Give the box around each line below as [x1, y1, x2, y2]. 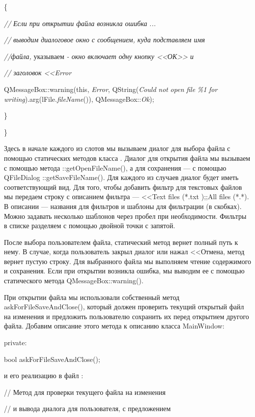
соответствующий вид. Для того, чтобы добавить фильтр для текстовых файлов [4, 181, 242, 192]
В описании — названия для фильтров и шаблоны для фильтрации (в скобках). [4, 201, 242, 211]
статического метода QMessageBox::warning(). [4, 275, 143, 286]
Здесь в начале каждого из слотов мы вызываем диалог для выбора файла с [4, 143, 230, 153]
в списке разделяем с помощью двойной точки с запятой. [4, 220, 175, 231]
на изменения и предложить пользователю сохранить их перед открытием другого [4, 311, 249, 321]
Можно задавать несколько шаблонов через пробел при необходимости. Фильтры [4, 210, 247, 221]
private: [4, 337, 27, 348]
